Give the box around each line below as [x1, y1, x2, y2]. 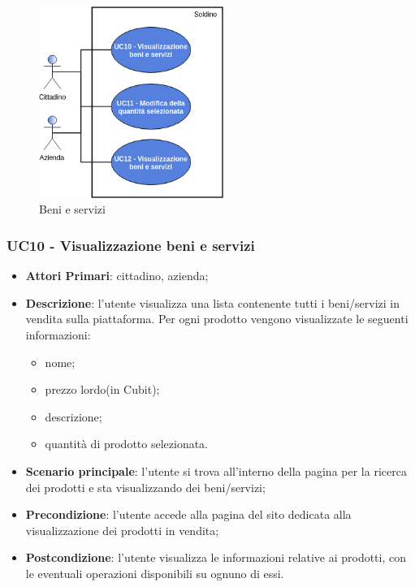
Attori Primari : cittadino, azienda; [25, 267, 209, 284]
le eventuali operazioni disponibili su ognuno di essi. [25, 564, 284, 581]
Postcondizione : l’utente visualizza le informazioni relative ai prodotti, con [25, 549, 407, 566]
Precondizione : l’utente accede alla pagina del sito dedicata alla [25, 506, 352, 523]
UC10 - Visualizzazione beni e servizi [6, 235, 255, 255]
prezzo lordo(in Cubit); [45, 381, 160, 398]
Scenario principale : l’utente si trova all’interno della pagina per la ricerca [25, 462, 407, 479]
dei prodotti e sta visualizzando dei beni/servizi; [25, 478, 266, 495]
